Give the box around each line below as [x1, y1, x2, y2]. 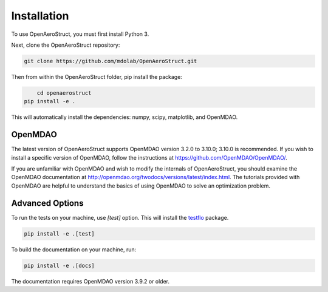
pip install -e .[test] [24, 230, 95, 237]
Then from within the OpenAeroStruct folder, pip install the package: [11, 73, 182, 80]
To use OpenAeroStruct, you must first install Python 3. [11, 30, 149, 38]
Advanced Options [11, 198, 84, 208]
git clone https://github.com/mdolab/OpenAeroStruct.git [24, 58, 197, 64]
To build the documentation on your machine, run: [11, 246, 137, 253]
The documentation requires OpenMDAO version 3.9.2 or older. [11, 277, 170, 285]
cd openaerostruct [36, 89, 92, 97]
